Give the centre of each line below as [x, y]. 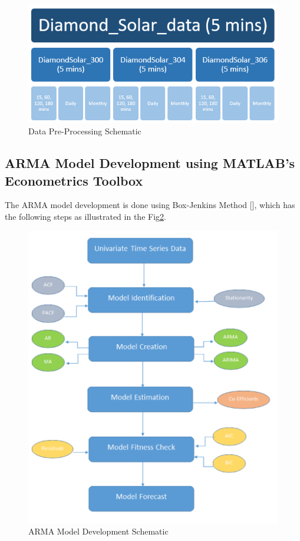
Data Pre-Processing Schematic [85, 131]
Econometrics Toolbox [74, 180]
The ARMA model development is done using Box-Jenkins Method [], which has [150, 205]
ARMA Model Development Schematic [98, 531]
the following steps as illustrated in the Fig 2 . [85, 217]
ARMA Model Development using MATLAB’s [150, 163]
